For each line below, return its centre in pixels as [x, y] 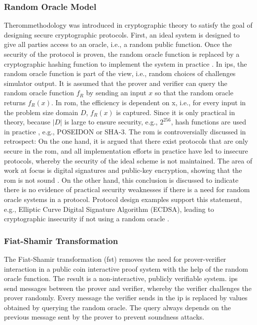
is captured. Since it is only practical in [176, 112]
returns [15, 102]
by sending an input [116, 93]
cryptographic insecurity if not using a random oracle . [87, 219]
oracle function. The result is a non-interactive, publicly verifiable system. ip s [121, 278]
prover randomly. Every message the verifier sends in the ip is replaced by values [126, 298]
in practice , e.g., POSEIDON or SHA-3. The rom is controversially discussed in [125, 131]
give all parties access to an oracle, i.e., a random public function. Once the [118, 44]
